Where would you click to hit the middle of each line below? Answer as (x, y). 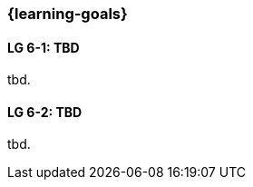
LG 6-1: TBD (44, 47)
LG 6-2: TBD (45, 112)
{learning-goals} (68, 14)
